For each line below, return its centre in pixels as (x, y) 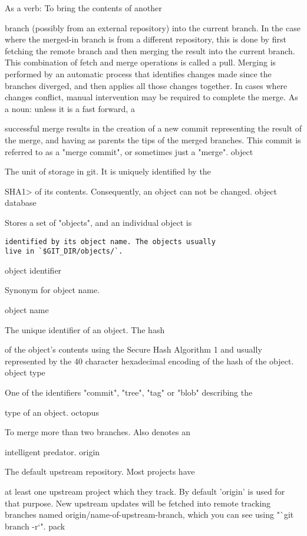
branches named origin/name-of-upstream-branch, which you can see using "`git (149, 514)
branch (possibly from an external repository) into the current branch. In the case (153, 27)
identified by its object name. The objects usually (110, 241)
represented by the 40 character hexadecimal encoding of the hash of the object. (149, 361)
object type (25, 372)
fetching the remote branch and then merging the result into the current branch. (150, 50)
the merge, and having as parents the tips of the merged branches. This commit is (153, 139)
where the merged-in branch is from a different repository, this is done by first (146, 39)
